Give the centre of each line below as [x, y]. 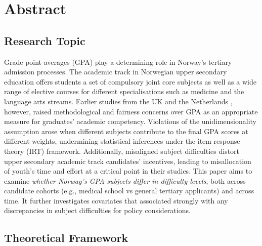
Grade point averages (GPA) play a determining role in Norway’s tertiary [118, 61]
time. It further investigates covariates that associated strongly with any [116, 200]
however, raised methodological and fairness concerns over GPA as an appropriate [131, 111]
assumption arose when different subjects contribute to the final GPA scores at [126, 131]
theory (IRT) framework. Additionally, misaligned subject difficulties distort [122, 151]
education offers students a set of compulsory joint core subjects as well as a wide [130, 81]
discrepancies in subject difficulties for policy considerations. [97, 210]
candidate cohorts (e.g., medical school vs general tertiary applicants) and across [129, 191]
